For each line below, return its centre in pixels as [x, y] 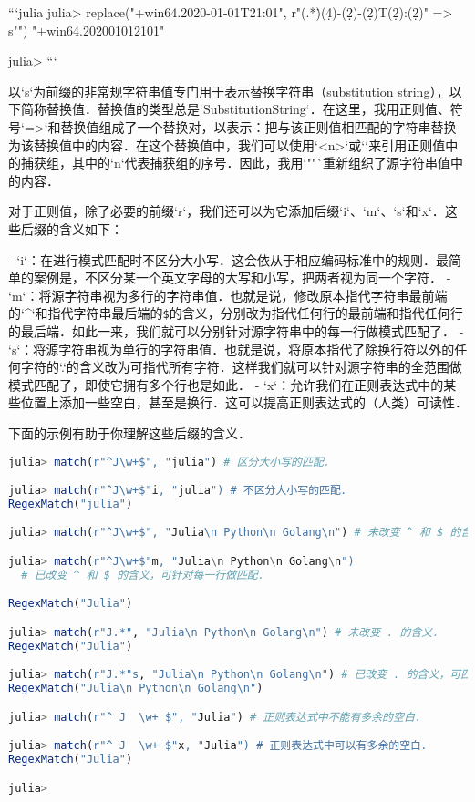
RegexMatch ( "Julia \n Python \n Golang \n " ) [136, 689]
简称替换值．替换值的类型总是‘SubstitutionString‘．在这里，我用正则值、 [235, 109]
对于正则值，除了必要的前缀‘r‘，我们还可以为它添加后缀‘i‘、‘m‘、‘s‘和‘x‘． [227, 211]
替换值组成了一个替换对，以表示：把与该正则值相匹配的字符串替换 [258, 126]
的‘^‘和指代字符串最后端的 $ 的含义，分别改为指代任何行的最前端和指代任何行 [236, 313]
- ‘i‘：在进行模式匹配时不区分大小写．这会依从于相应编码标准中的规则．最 [228, 259]
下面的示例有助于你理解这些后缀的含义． [129, 432]
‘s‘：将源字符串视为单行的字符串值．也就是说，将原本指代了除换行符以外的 [232, 349]
